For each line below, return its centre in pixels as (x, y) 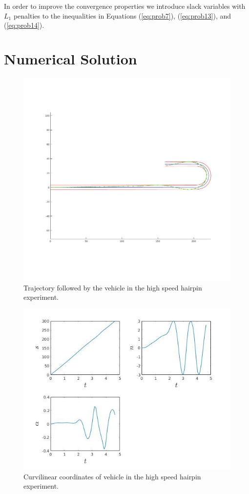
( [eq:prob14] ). (24, 25)
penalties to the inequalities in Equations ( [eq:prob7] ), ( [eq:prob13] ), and (122, 15)
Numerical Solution (71, 58)
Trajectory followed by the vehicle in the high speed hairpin (113, 287)
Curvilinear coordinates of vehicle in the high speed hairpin (112, 476)
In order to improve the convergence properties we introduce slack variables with (125, 6)
